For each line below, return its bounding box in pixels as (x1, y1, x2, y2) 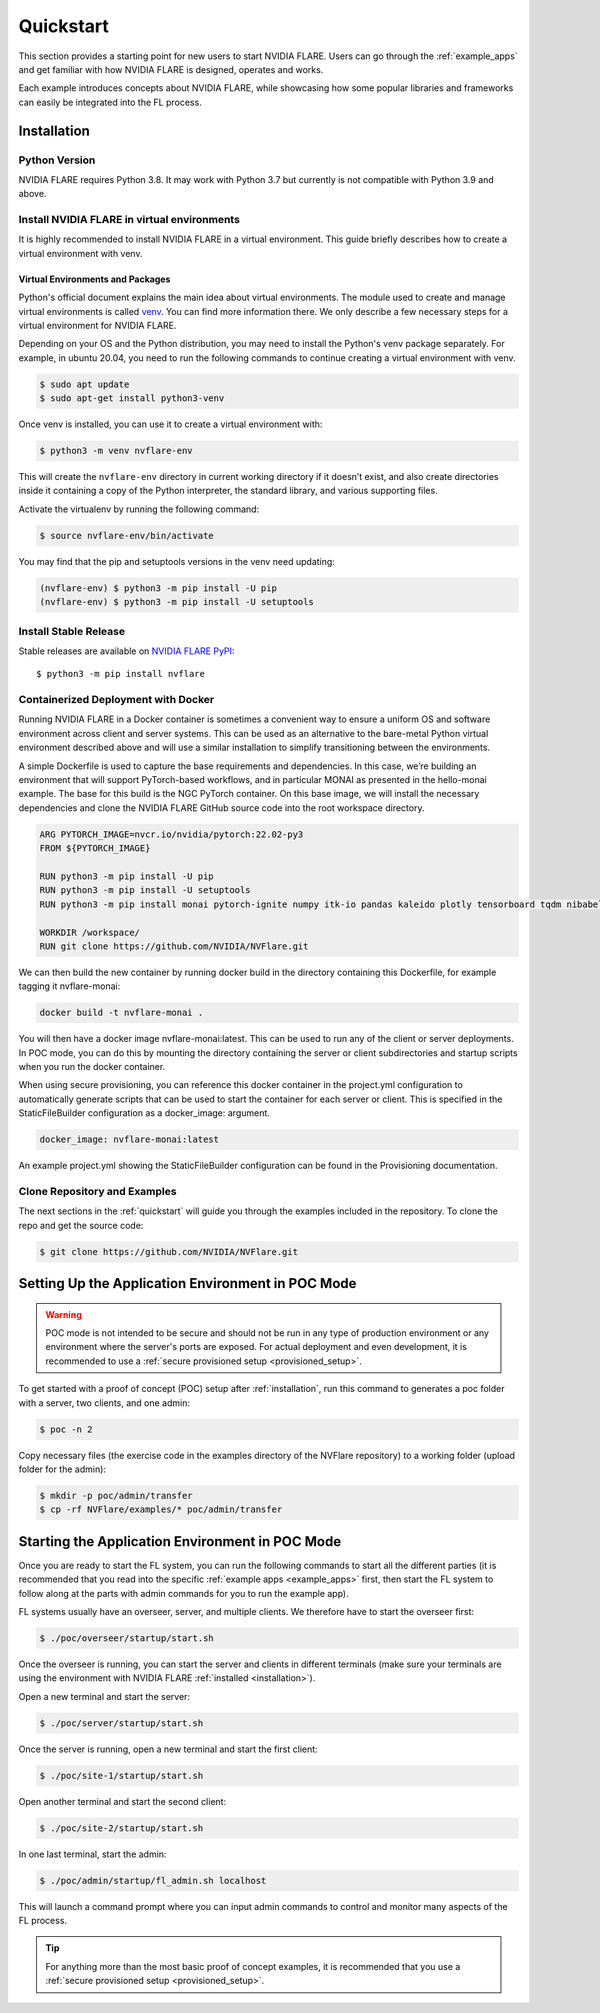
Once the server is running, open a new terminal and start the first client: (18, 1743, 319, 1755)
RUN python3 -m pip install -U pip (39, 870, 214, 882)
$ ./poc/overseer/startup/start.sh (39, 1633, 214, 1644)
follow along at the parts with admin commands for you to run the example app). (18, 1587, 349, 1599)
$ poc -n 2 (39, 1423, 93, 1435)
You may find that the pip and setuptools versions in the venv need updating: (18, 555, 335, 567)
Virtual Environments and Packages (18, 273, 171, 285)
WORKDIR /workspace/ (39, 926, 140, 938)
